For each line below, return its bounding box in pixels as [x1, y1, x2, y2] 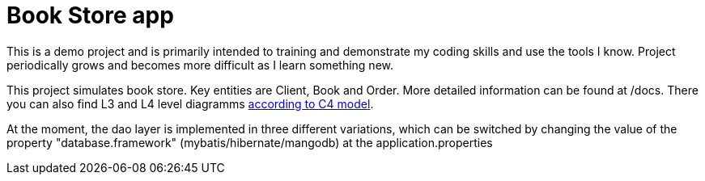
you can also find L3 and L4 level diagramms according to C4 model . [6, 96, 374, 111]
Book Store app [6, 2, 174, 29]
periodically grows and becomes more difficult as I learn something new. [6, 57, 393, 72]
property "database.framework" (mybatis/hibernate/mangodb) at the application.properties [6, 135, 493, 149]
